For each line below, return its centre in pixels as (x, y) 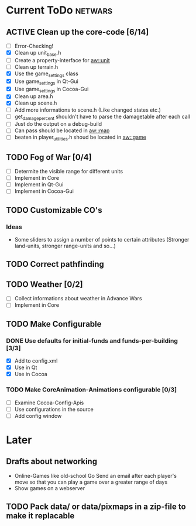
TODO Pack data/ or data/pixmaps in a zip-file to (96, 507)
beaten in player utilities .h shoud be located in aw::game (80, 138)
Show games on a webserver (50, 488)
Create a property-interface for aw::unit (62, 60)
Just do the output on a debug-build (58, 124)
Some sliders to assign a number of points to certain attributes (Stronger (102, 240)
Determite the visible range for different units (69, 172)
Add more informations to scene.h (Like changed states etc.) (87, 110)
